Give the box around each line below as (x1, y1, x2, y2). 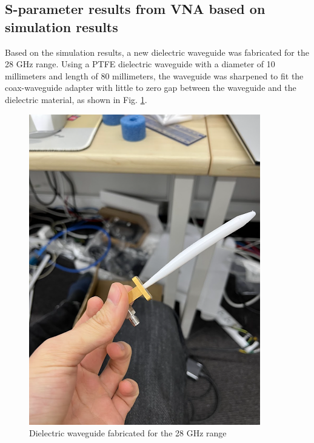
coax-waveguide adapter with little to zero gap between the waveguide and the (5, 81, 296, 94)
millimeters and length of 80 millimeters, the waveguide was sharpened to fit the (5, 69, 304, 82)
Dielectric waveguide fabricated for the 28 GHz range (29, 427, 227, 439)
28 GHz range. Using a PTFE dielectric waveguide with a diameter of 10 (5, 58, 275, 70)
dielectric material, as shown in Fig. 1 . (5, 93, 147, 105)
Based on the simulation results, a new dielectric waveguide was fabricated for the (5, 45, 309, 58)
